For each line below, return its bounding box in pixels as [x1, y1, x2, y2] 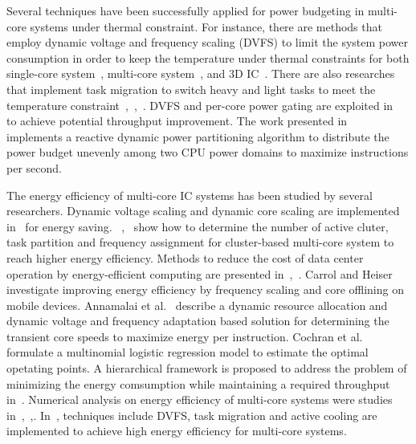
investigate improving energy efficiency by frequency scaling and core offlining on [6, 281, 404, 298]
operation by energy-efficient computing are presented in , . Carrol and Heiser [6, 265, 393, 282]
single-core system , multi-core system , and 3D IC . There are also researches [6, 65, 395, 82]
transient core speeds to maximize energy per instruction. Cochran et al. [6, 328, 363, 344]
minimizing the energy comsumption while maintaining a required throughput [6, 375, 390, 392]
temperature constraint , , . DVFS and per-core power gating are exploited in [6, 96, 394, 113]
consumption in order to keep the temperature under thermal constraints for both [6, 49, 410, 66]
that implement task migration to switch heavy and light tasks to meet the [6, 80, 376, 97]
